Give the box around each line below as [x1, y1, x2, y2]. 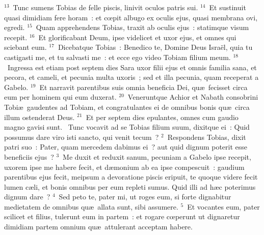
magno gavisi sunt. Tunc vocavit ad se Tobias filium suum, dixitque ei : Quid [4, 122, 250, 132]
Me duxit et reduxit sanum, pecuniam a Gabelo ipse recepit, [63, 151, 251, 162]
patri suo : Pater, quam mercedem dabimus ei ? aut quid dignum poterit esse [4, 141, 248, 152]
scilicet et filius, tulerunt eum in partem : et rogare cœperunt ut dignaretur [4, 211, 240, 222]
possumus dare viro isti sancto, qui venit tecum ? [4, 131, 159, 142]
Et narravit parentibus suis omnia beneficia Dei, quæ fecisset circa [39, 81, 248, 92]
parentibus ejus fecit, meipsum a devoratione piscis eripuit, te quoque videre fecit [4, 171, 258, 182]
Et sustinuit [209, 2, 246, 12]
